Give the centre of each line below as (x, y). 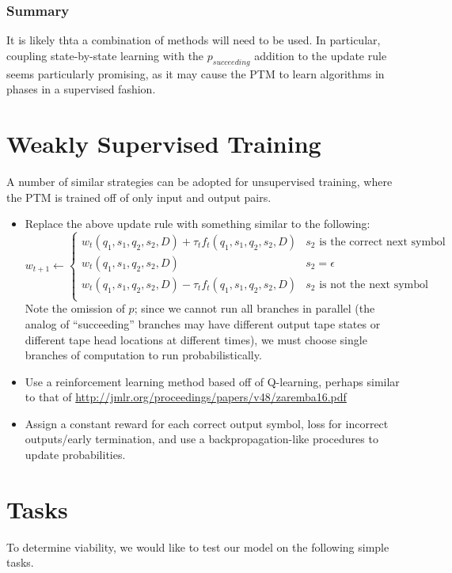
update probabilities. (75, 455)
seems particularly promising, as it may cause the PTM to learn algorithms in (196, 73)
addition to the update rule (321, 55)
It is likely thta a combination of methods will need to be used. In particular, (194, 40)
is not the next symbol (374, 285)
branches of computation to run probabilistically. (143, 355)
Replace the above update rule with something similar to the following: (198, 224)
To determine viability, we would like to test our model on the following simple (198, 546)
